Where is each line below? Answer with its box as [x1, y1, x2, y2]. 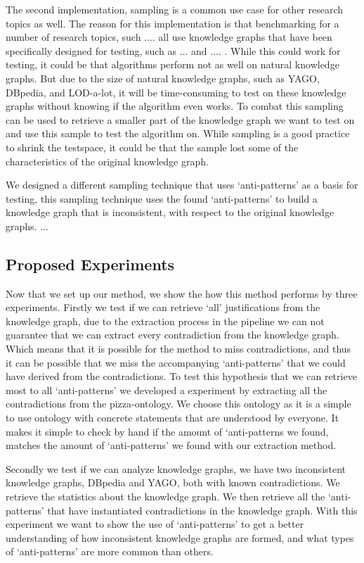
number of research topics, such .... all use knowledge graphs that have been [6, 30, 332, 44]
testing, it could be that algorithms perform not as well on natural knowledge [6, 57, 339, 72]
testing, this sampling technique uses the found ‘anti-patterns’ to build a [6, 191, 318, 205]
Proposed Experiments [6, 253, 175, 274]
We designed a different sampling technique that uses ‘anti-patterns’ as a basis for [6, 177, 358, 192]
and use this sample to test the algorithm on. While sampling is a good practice [6, 126, 350, 141]
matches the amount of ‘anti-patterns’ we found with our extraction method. [6, 438, 337, 453]
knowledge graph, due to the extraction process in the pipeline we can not [6, 313, 325, 328]
